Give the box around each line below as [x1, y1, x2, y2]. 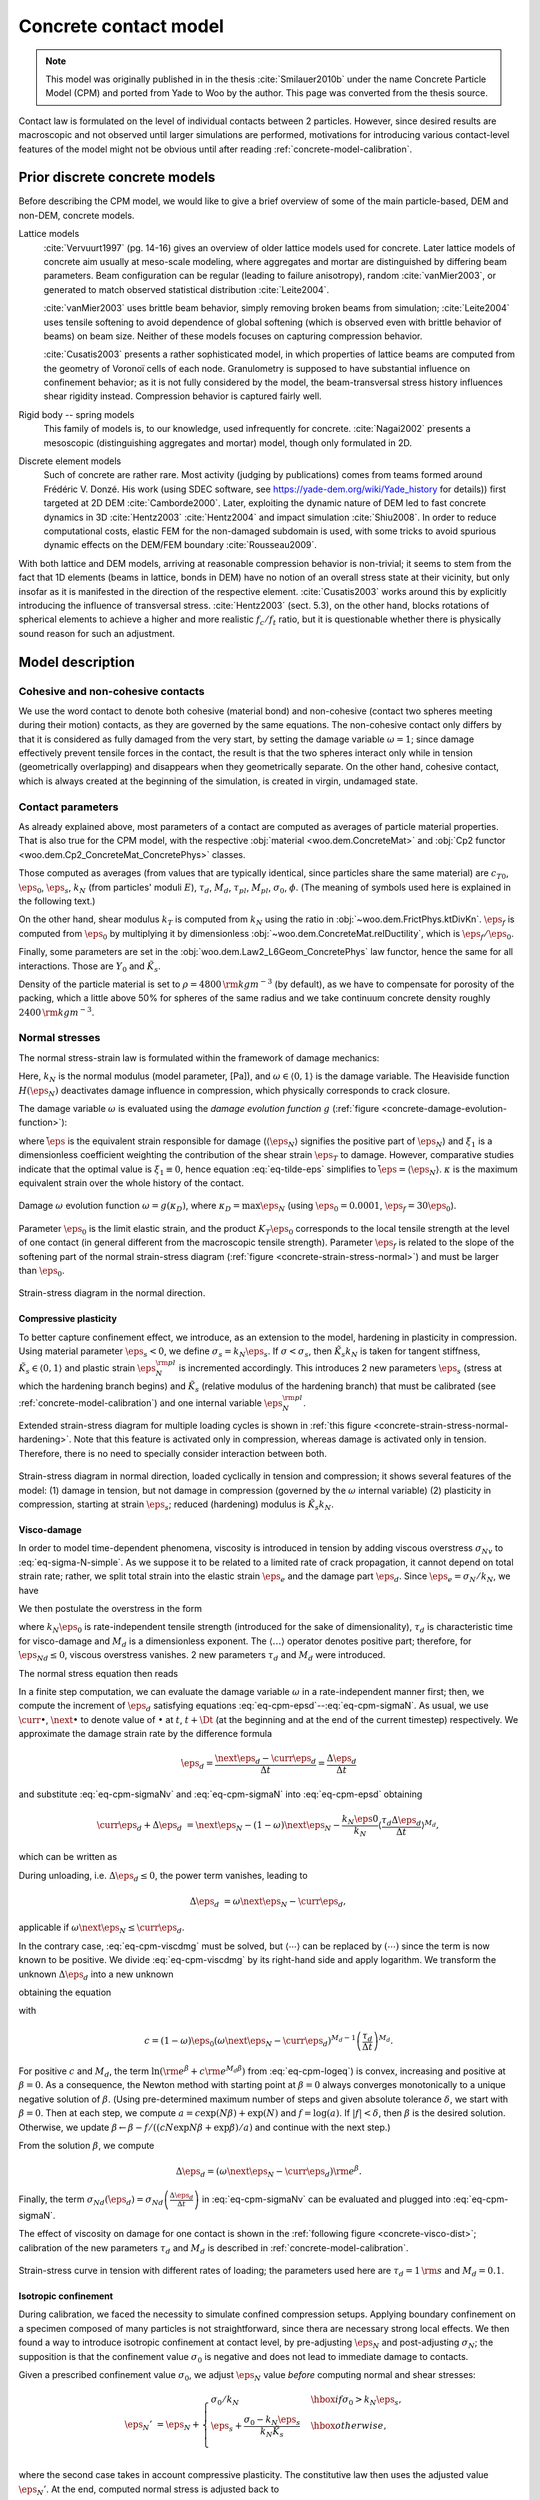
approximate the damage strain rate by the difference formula [18, 1728, 273, 1740]
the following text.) [18, 895, 96, 907]
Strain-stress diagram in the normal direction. [18, 1287, 206, 1299]
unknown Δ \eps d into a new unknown [18, 1968, 174, 1982]
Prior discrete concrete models [18, 169, 216, 186]
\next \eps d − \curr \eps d [215, 1753, 317, 1767]
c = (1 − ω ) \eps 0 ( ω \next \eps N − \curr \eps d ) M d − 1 [143, 2033, 357, 2049]
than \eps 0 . [18, 1264, 65, 1279]
